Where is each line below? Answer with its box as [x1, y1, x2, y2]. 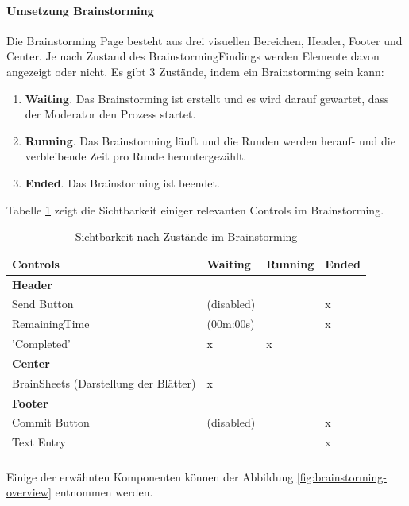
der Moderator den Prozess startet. [25, 106, 196, 122]
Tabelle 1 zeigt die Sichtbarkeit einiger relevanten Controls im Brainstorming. [6, 201, 384, 218]
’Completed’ [12, 335, 71, 352]
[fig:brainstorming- [296, 468, 387, 485]
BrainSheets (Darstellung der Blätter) [12, 374, 196, 391]
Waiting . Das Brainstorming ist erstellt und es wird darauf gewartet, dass [25, 90, 389, 106]
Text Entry [12, 434, 66, 450]
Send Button [12, 295, 74, 312]
